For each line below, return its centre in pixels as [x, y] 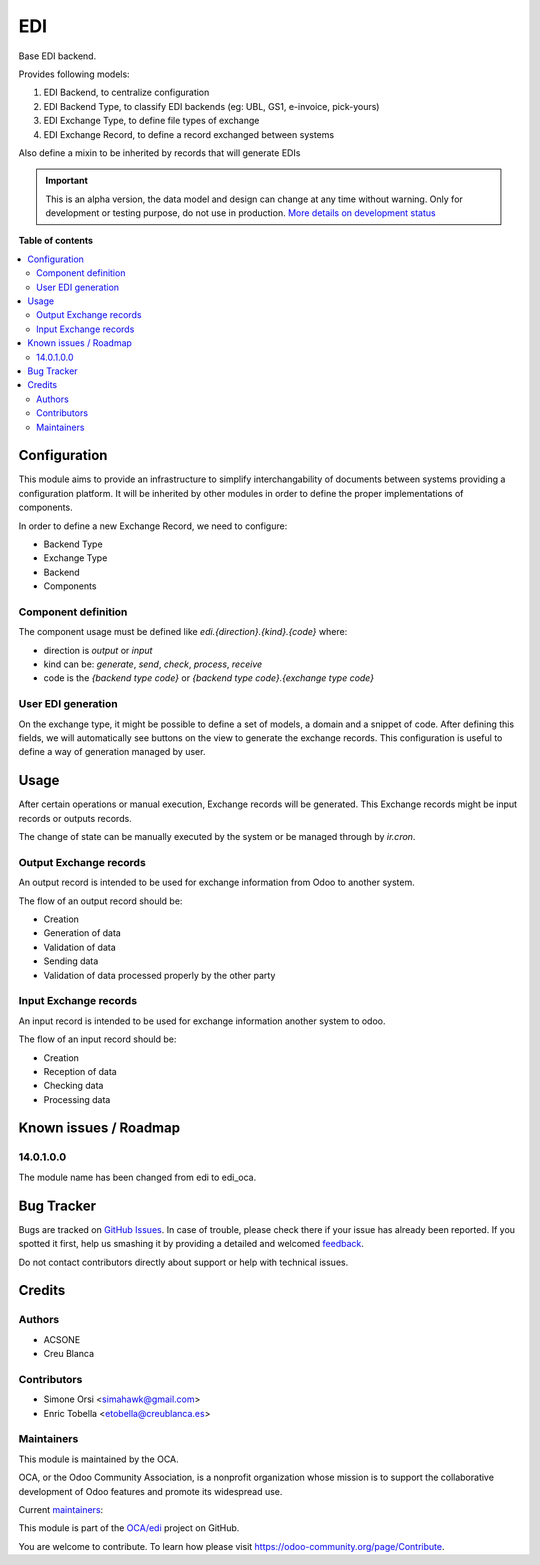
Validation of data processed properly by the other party [159, 975]
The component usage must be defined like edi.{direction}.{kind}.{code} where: [183, 632]
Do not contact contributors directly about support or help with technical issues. [183, 1262]
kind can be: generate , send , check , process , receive [153, 664]
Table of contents [56, 241]
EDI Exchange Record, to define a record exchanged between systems [189, 134]
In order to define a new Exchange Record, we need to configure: [153, 526]
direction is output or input [98, 650]
